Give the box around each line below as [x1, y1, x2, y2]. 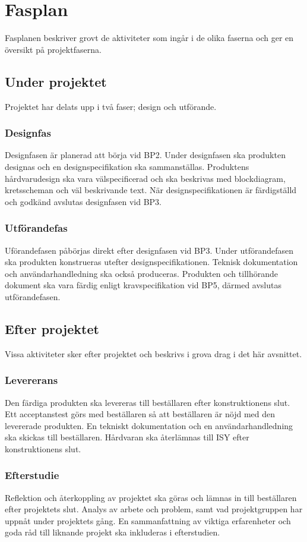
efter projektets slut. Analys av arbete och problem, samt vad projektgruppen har [5, 503, 303, 515]
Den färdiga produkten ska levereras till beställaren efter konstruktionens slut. [5, 396, 290, 408]
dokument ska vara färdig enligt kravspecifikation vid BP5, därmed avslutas [5, 279, 282, 291]
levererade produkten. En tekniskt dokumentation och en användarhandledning [5, 419, 293, 431]
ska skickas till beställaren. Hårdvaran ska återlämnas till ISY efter [5, 431, 249, 443]
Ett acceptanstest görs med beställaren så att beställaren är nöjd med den [5, 408, 276, 420]
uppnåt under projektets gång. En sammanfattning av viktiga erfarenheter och [5, 514, 291, 527]
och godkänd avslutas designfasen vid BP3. [5, 195, 162, 207]
